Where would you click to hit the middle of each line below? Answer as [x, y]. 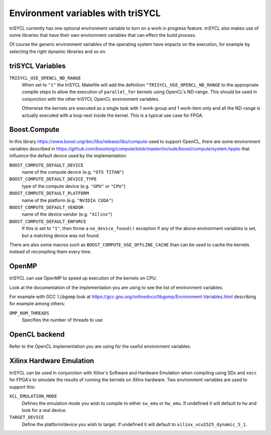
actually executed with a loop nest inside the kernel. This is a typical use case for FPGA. [113, 115]
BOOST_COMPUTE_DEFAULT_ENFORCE [48, 221]
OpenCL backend [37, 335]
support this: [22, 387]
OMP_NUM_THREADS [29, 313]
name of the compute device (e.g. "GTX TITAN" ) [73, 172]
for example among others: [37, 304]
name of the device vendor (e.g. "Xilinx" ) [67, 214]
